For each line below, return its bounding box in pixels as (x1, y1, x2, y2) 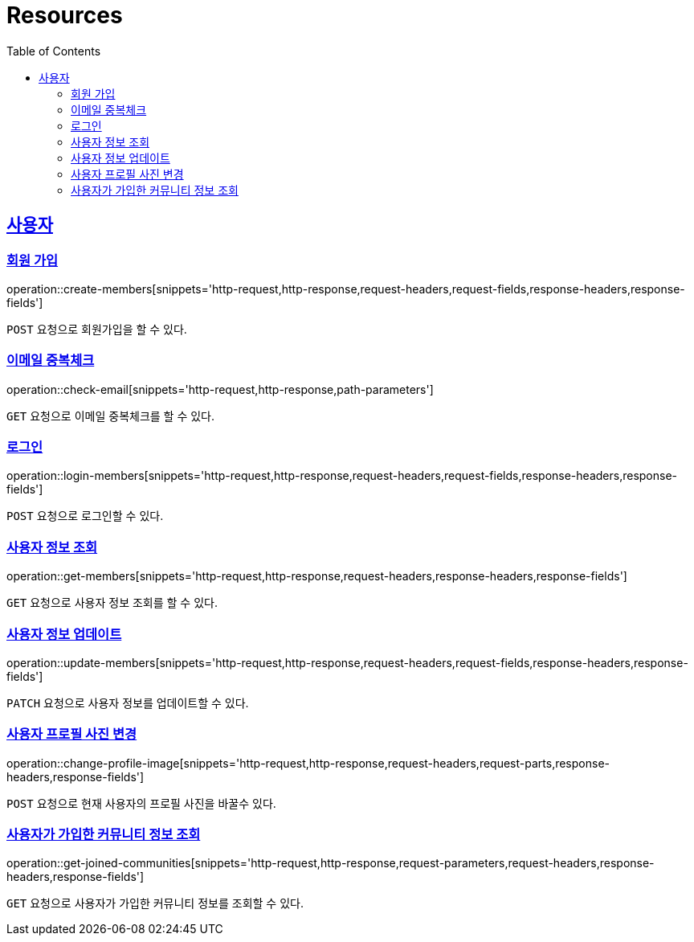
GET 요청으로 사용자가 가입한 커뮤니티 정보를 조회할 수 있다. (6, 896, 304, 911)
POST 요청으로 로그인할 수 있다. (6, 509, 164, 523)
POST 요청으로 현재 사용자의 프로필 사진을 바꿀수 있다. (6, 796, 276, 810)
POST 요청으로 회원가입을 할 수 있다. (6, 322, 187, 336)
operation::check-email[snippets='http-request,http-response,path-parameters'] (6, 382, 434, 396)
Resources (6, 2, 123, 29)
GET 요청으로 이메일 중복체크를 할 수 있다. (6, 408, 215, 423)
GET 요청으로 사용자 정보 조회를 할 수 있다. (6, 596, 218, 610)
